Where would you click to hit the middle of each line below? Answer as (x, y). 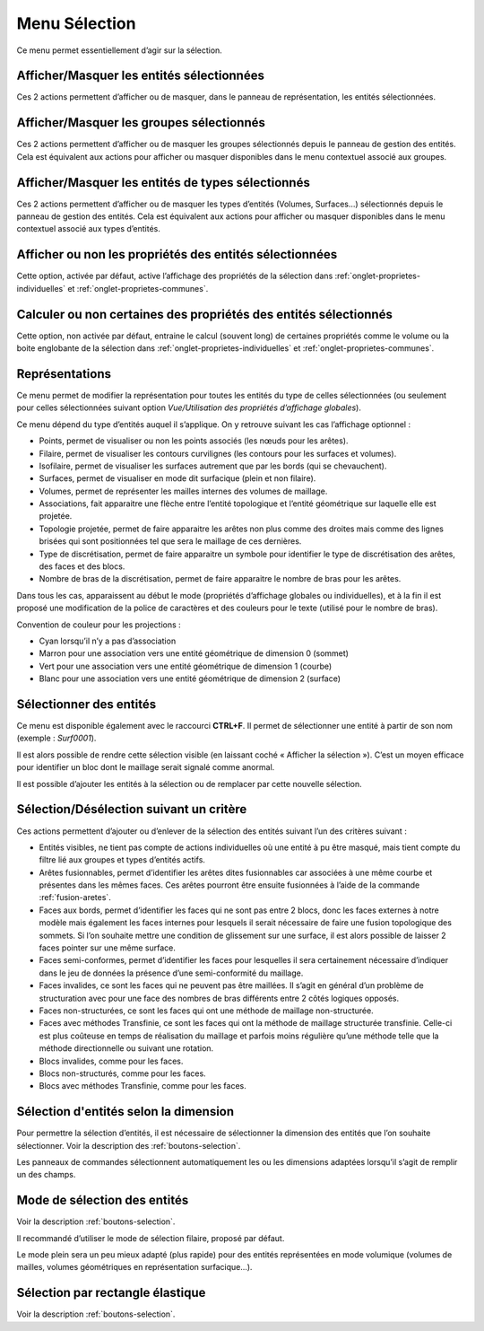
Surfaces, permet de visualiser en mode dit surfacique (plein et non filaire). (177, 478)
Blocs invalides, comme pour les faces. (111, 1061)
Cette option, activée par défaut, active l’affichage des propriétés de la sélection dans (175, 276)
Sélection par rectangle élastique (111, 1293)
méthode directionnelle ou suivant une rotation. (126, 1048)
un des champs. (46, 1175)
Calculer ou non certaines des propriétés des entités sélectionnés (205, 314)
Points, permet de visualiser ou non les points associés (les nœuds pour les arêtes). (194, 441)
